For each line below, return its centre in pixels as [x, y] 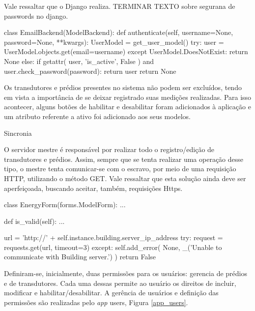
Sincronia [18, 133]
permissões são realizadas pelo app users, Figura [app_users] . [96, 302]
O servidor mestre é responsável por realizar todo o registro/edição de [109, 149]
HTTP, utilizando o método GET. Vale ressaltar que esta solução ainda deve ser [125, 178]
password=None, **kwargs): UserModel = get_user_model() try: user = [114, 42]
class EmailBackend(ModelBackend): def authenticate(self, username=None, [119, 32]
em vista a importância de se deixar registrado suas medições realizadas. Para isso [128, 97]
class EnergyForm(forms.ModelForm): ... [65, 204]
